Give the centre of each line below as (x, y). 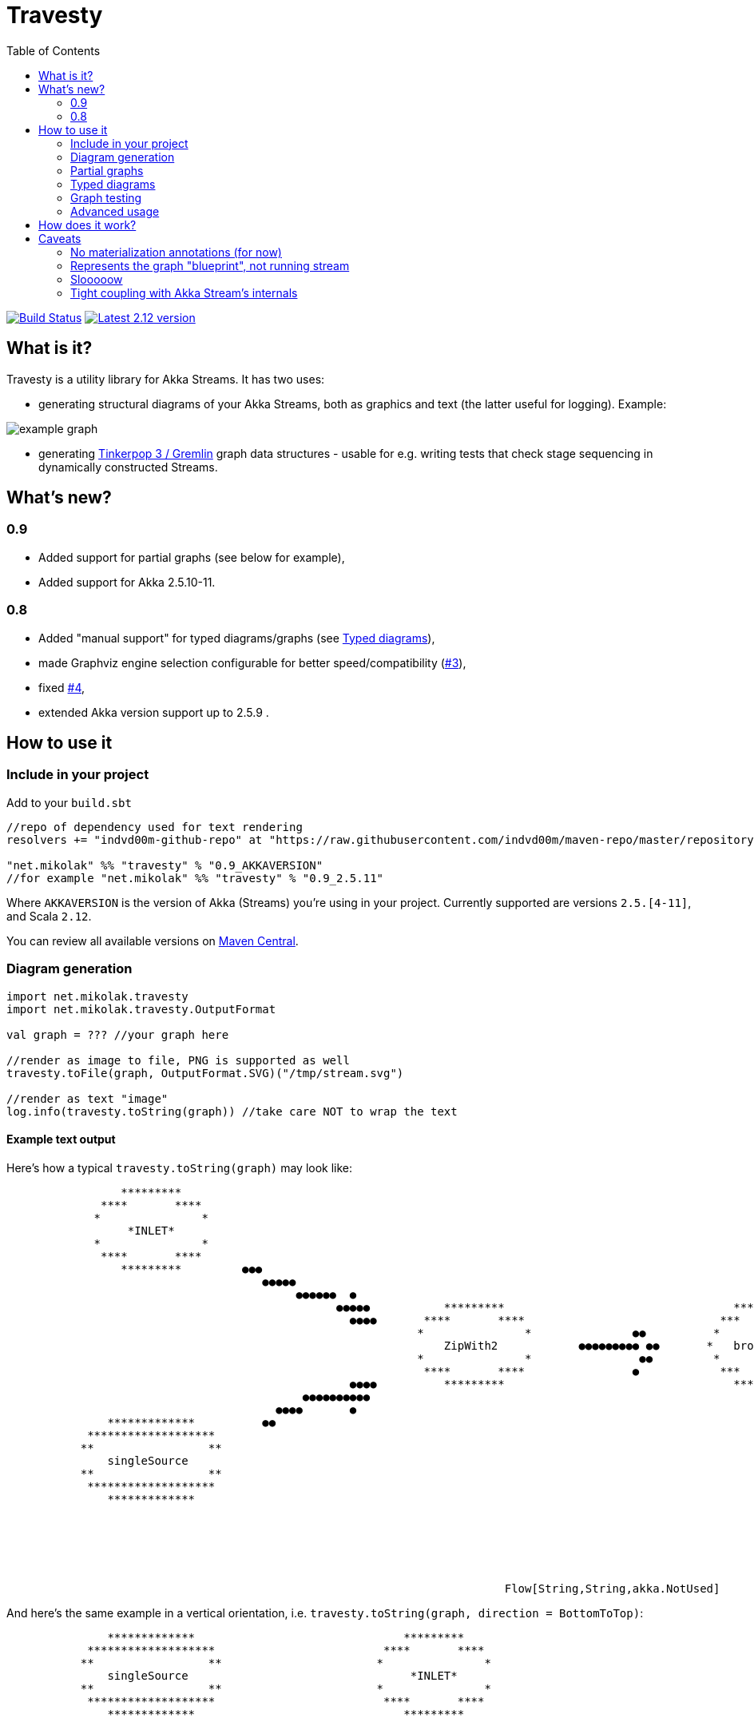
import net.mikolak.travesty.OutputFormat (141, 1009)
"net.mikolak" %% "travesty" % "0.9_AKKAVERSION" (165, 865)
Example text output (61, 1139)
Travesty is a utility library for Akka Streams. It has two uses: (166, 379)
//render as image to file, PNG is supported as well (178, 1060)
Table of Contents (54, 50)
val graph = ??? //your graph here (118, 1034)
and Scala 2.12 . (49, 916)
